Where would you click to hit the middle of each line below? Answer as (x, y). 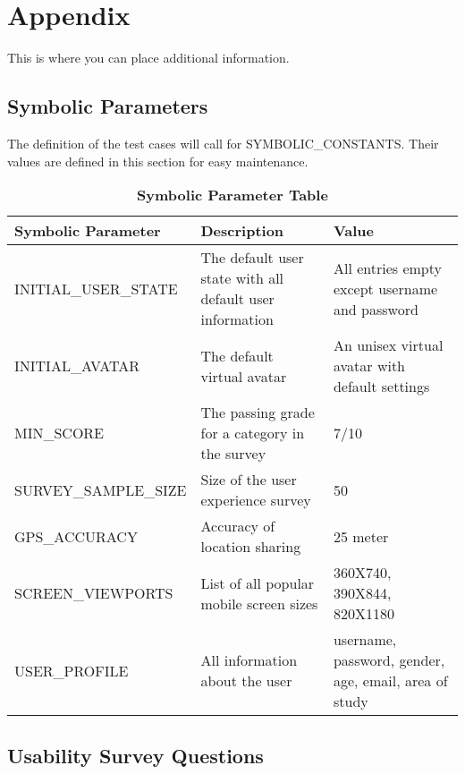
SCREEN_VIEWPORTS (94, 593)
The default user (252, 258)
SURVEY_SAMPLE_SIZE (101, 489)
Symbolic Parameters (108, 106)
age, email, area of (390, 681)
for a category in (253, 433)
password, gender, (389, 660)
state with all (242, 278)
